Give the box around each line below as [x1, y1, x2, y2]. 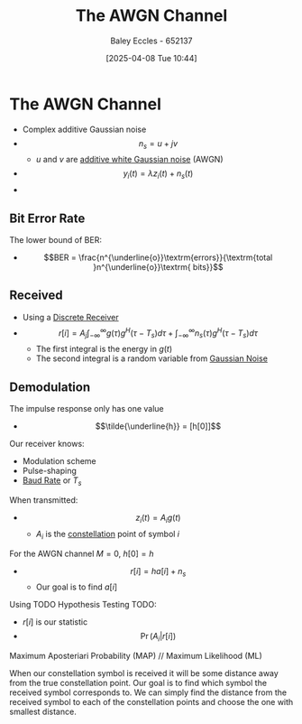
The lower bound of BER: [9, 235, 102, 246]
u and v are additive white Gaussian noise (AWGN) [35, 154, 224, 165]
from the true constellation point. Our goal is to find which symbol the [9, 678, 268, 689]
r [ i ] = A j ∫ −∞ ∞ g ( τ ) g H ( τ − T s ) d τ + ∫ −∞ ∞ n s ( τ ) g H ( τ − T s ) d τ [58, 326, 259, 340]
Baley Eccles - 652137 [110, 35, 193, 46]
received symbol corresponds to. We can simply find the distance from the [9, 687, 287, 698]
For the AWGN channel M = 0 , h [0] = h [9, 548, 155, 559]
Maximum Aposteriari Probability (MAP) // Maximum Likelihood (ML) [9, 651, 263, 662]
